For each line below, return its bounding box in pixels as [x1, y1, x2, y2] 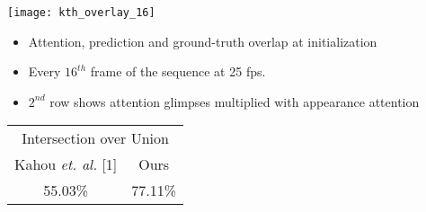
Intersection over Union [22, 128, 169, 149]
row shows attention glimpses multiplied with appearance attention [49, 92, 420, 110]
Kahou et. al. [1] [14, 154, 118, 175]
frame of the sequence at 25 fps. [90, 62, 266, 81]
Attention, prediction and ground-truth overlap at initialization [28, 31, 377, 50]
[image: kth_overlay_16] [7, 6, 155, 19]
